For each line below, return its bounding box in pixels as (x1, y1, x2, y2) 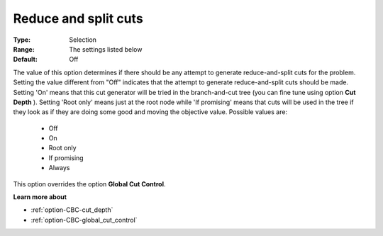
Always (48, 164, 70, 172)
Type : (13, 35, 31, 44)
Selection (69, 35, 97, 44)
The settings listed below (69, 45, 143, 53)
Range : (13, 45, 35, 53)
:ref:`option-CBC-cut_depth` (30, 206, 113, 214)
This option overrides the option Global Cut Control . (13, 179, 166, 188)
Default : (13, 55, 38, 64)
